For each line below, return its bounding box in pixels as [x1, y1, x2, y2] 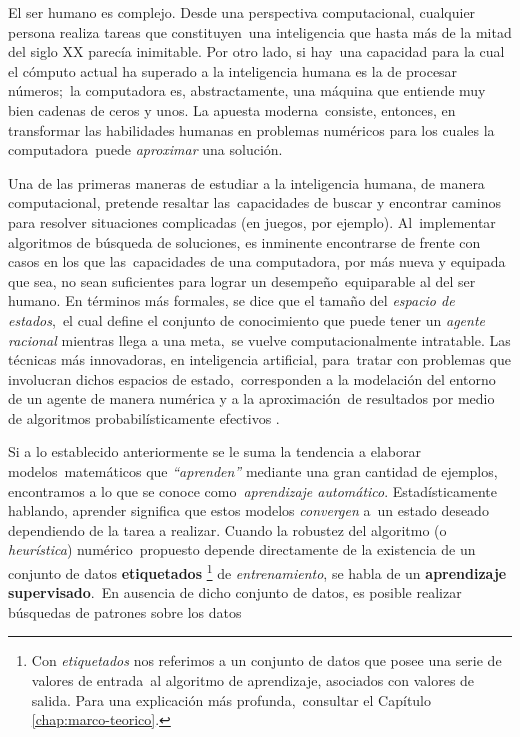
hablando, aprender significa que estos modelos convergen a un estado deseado [8, 500, 489, 521]
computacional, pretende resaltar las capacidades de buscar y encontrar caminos [8, 192, 501, 213]
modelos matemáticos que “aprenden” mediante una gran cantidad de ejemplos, [8, 461, 498, 482]
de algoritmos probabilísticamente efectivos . [8, 407, 280, 428]
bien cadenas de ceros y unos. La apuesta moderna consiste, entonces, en [8, 99, 456, 120]
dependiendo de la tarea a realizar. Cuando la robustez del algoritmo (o [8, 519, 447, 540]
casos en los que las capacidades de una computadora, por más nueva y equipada [8, 251, 506, 272]
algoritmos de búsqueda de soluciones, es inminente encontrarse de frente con [8, 231, 481, 252]
